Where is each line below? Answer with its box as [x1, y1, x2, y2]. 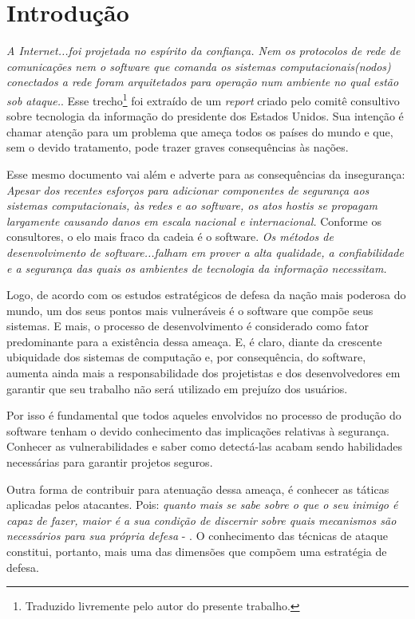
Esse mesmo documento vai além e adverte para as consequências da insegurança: [6, 165, 405, 182]
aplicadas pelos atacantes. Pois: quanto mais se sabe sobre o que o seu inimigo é [6, 496, 398, 513]
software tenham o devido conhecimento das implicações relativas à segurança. [6, 422, 389, 439]
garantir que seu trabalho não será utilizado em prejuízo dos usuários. [6, 380, 348, 396]
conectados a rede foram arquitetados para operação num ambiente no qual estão [6, 73, 399, 90]
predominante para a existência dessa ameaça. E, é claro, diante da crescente [6, 333, 382, 349]
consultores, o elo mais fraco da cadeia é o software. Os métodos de [6, 228, 334, 245]
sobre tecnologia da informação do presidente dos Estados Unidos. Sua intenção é [6, 108, 404, 124]
